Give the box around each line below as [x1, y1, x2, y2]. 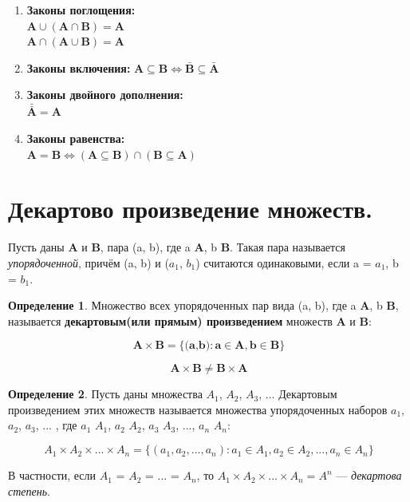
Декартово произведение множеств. [8, 192, 373, 225]
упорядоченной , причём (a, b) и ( [8, 254, 169, 271]
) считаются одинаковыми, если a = [195, 254, 372, 271]
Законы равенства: [26, 130, 125, 146]
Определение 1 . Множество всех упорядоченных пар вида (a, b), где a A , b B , [8, 297, 399, 314]
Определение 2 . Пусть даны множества [8, 385, 203, 402]
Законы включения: [26, 59, 131, 76]
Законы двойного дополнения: [26, 86, 183, 103]
